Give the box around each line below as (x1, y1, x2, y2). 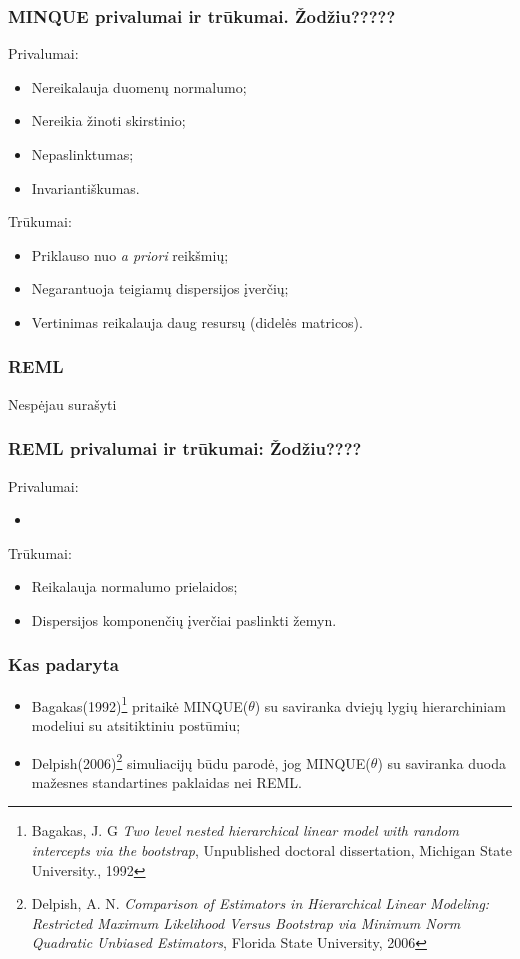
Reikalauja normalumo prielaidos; (31, 576, 238, 597)
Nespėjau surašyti (8, 393, 117, 414)
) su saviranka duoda (377, 752, 506, 773)
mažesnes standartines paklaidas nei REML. (31, 771, 302, 792)
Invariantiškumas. (31, 177, 140, 198)
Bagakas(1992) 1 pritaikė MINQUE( (31, 692, 249, 716)
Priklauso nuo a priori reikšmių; (31, 244, 229, 265)
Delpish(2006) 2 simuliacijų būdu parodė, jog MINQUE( (31, 749, 371, 773)
